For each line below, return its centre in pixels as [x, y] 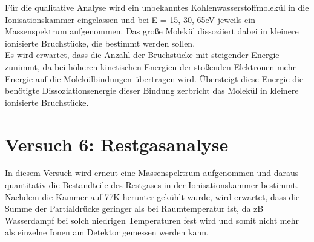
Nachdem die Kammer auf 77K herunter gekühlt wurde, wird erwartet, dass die [152, 196]
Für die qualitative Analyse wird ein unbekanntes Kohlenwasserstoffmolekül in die [157, 7]
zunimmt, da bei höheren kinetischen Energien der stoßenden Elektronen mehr [151, 66]
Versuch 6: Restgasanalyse [117, 144]
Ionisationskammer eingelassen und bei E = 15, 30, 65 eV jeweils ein [130, 19]
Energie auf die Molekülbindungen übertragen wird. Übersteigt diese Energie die [154, 78]
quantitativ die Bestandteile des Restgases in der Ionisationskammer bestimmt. [152, 185]
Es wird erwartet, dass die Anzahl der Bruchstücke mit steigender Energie [142, 55]
